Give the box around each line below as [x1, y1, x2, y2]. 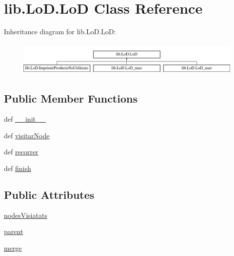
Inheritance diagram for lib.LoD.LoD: [4, 26, 116, 37]
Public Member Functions [4, 91, 137, 106]
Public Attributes [4, 187, 95, 202]
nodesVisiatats [4, 210, 47, 220]
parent [4, 226, 23, 236]
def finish [4, 163, 31, 173]
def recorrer [4, 147, 39, 157]
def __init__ [4, 113, 46, 124]
